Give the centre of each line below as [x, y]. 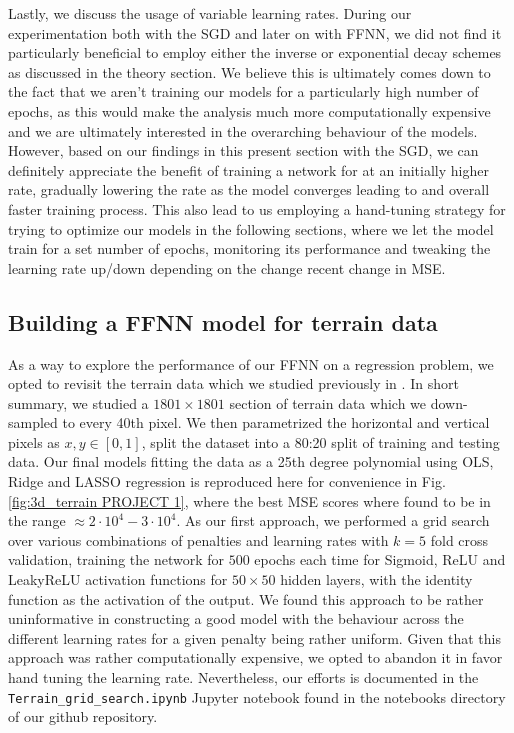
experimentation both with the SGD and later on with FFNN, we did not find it [255, 32]
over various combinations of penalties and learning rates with [198, 539]
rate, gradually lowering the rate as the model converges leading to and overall [249, 189]
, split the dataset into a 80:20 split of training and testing [320, 441]
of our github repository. [83, 716]
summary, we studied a [78, 402]
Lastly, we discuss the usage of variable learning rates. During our [210, 13]
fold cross [459, 539]
